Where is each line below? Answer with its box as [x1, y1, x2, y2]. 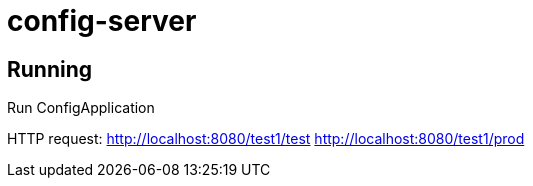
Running [7, 56, 93, 82]
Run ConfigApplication [7, 99, 155, 117]
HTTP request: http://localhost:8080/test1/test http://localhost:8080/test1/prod [7, 130, 525, 148]
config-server [7, 4, 197, 38]
